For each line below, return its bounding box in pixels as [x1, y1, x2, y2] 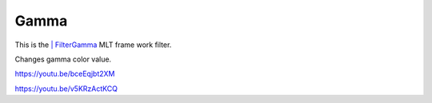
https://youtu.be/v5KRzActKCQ [14, 84, 118, 93]
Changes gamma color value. [14, 54, 112, 64]
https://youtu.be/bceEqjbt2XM [14, 69, 115, 79]
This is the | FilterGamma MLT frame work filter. [14, 40, 172, 50]
